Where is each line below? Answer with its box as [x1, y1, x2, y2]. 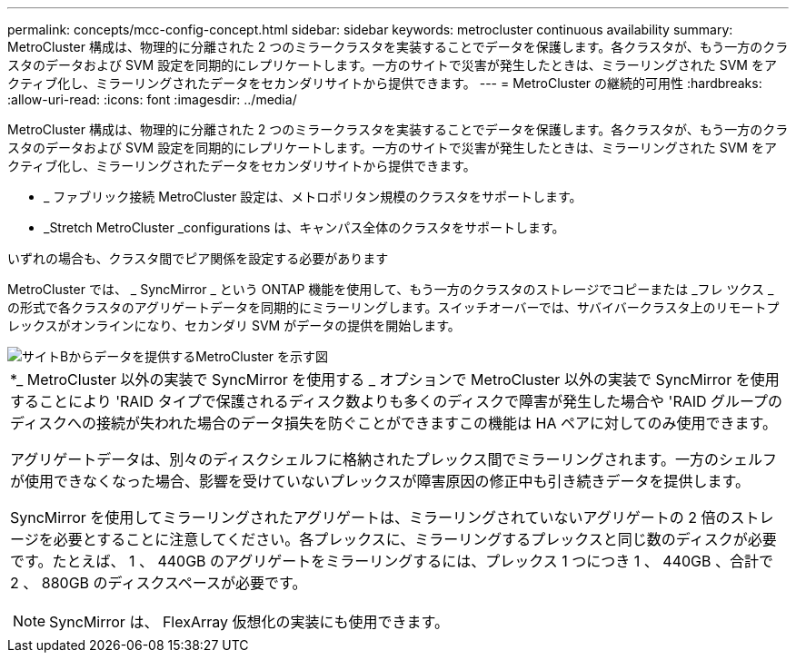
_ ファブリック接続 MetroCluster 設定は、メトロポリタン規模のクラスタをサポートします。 [44, 189, 582, 204]
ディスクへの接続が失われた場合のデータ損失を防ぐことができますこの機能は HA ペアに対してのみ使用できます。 [10, 414, 777, 432]
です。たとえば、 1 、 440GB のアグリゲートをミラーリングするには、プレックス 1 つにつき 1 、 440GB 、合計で [10, 552, 773, 570]
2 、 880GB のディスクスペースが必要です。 [10, 574, 307, 592]
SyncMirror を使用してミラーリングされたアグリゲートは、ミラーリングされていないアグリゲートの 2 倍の [10, 508, 731, 527]
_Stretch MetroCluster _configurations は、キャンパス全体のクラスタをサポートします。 [44, 220, 565, 235]
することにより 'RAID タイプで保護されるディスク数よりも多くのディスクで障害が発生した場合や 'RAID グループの [10, 392, 783, 410]
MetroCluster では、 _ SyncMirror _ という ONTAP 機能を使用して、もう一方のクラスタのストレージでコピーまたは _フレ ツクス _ [7, 281, 774, 297]
